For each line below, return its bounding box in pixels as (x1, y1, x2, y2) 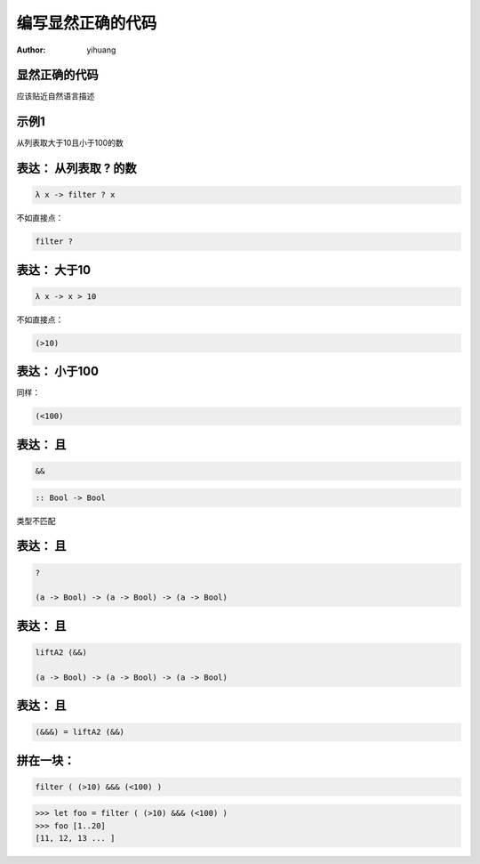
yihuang (86, 44, 116, 55)
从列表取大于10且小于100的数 (16, 138, 124, 149)
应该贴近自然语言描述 (16, 91, 95, 101)
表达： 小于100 (16, 364, 100, 379)
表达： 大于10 (16, 262, 92, 278)
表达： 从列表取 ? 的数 (16, 161, 137, 176)
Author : (16, 44, 46, 55)
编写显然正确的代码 (16, 13, 157, 33)
